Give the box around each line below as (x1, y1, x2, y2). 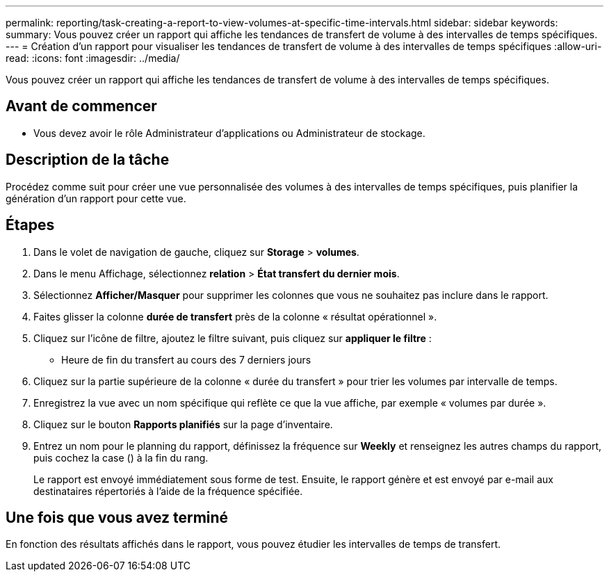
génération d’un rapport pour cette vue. (6, 192, 186, 204)
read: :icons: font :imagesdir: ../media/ (6, 52, 180, 64)
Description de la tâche (6, 151, 170, 169)
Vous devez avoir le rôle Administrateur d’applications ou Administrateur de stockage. (33, 127, 425, 139)
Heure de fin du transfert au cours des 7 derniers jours (61, 353, 311, 366)
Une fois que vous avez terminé (6, 508, 229, 526)
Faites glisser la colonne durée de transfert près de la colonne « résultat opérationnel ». (33, 310, 437, 323)
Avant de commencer (6, 97, 157, 115)
